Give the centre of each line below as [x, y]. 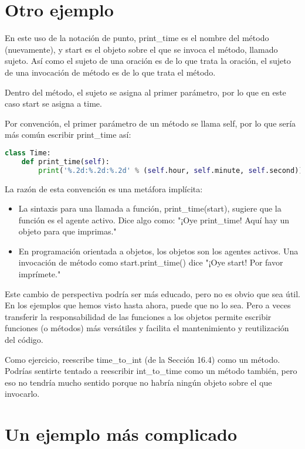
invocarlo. [22, 394]
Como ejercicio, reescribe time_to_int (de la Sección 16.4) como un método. [143, 359]
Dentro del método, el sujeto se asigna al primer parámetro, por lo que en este [145, 92]
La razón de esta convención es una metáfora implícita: [104, 188]
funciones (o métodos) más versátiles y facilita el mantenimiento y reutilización [147, 328]
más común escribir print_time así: [68, 135]
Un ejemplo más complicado [121, 434]
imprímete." [40, 274]
